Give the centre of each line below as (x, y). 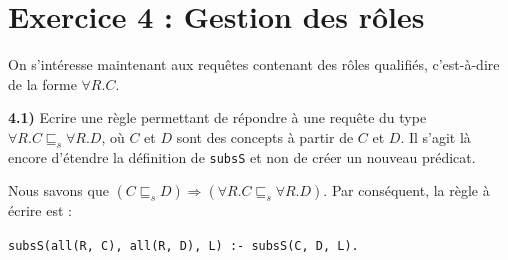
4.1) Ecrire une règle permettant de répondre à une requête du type (217, 117)
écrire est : (40, 210)
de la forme (42, 83)
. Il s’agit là (435, 136)
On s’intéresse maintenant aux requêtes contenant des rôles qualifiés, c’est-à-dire (254, 64)
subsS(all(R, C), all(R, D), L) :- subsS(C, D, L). (183, 245)
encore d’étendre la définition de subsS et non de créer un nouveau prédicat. (242, 156)
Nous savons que (58, 190)
